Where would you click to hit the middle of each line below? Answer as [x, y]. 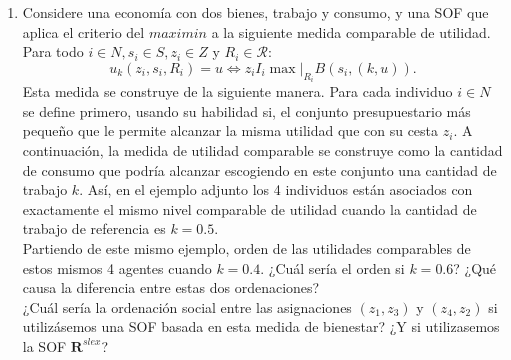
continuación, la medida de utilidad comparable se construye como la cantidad [262, 150]
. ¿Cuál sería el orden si [332, 267]
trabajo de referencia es [94, 228]
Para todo [53, 51]
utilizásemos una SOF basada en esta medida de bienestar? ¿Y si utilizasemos [261, 326]
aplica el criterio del [83, 31]
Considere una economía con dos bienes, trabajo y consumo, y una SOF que [255, 12]
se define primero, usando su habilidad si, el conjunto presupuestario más [246, 110]
